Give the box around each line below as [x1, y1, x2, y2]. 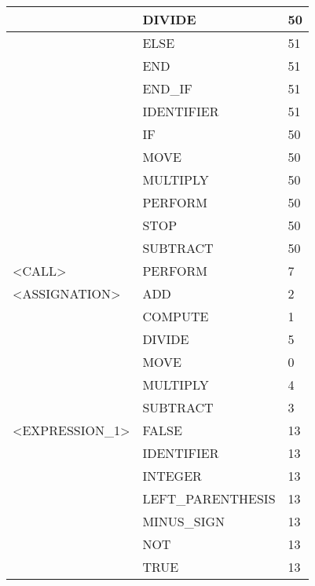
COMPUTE [142, 307, 209, 325]
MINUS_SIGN [142, 512, 225, 530]
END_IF [142, 79, 192, 97]
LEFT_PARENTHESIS [142, 489, 276, 507]
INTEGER [142, 467, 202, 485]
